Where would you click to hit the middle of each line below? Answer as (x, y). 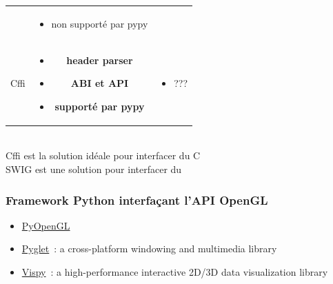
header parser (100, 60)
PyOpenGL (46, 225)
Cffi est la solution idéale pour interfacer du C (103, 155)
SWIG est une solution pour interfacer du (94, 169)
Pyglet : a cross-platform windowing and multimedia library (149, 248)
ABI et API (100, 83)
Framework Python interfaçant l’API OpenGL (137, 200)
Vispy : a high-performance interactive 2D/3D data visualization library (175, 272)
